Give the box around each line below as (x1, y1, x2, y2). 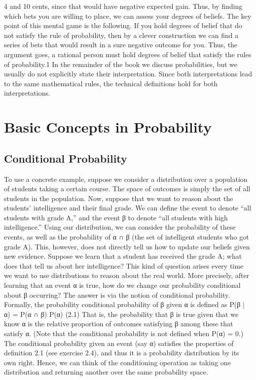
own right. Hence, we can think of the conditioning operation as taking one (4, 357, 231, 367)
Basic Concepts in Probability (4, 117, 212, 137)
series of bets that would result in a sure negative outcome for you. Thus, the (4, 39, 238, 50)
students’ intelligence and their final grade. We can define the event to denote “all (4, 203, 252, 213)
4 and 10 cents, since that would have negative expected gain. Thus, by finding (4, 1, 243, 11)
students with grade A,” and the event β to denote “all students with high (4, 212, 228, 222)
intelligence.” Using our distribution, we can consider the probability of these (4, 222, 236, 232)
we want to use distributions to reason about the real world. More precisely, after (4, 270, 250, 280)
